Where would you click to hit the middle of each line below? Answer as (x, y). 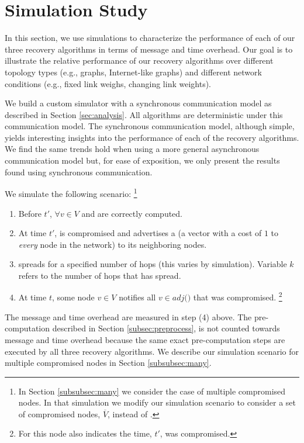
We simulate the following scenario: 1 (71, 193)
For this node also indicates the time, (85, 433)
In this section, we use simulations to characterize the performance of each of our (150, 38)
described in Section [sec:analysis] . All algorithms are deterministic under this (144, 114)
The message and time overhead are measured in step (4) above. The (128, 316)
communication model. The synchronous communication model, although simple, (150, 126)
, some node (73, 297)
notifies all (137, 297)
